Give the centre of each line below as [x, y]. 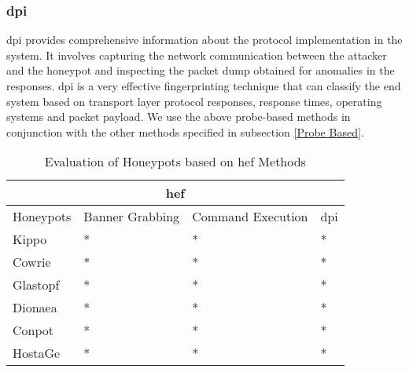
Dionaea [35, 308]
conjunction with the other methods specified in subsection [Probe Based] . [185, 131]
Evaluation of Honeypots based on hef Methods [175, 162]
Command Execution [250, 217]
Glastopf [36, 285]
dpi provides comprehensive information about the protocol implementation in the [204, 40]
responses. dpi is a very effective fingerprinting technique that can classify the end [204, 86]
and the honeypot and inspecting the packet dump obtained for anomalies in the [201, 70]
